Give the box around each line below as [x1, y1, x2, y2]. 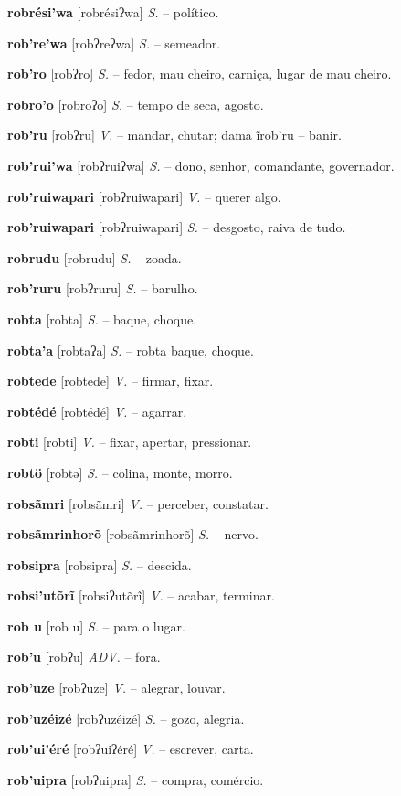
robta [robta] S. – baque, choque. [7, 309, 197, 328]
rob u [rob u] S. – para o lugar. [7, 616, 185, 635]
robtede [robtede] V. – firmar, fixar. [7, 371, 214, 390]
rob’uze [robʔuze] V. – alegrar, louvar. [7, 678, 226, 697]
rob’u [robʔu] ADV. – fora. [7, 647, 161, 666]
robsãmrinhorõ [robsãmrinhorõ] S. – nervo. [7, 525, 259, 544]
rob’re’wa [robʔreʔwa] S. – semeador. [7, 33, 221, 52]
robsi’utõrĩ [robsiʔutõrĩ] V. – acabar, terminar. [7, 586, 275, 605]
